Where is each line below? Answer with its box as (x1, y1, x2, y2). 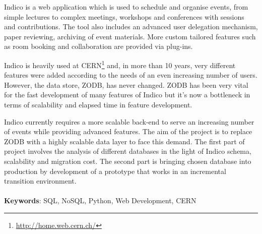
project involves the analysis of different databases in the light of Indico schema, (4, 146, 251, 156)
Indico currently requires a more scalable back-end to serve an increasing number (4, 116, 254, 127)
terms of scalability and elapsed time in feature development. (4, 99, 192, 109)
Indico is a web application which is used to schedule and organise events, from (4, 2, 248, 12)
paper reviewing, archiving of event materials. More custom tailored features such (4, 31, 256, 41)
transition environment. (4, 175, 77, 186)
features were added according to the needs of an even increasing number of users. (4, 70, 257, 80)
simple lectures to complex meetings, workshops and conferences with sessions (4, 11, 244, 22)
